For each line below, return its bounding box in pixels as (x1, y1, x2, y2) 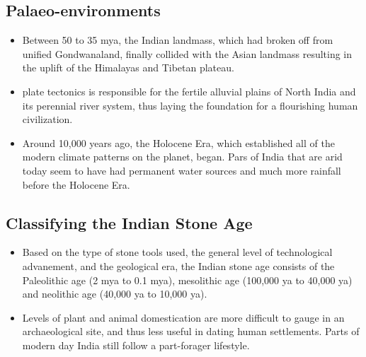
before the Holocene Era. (22, 177, 130, 192)
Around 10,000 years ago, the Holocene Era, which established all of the (22, 135, 335, 150)
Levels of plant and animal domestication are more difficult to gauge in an (22, 310, 345, 324)
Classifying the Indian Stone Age (6, 211, 253, 233)
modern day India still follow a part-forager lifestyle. (22, 337, 250, 352)
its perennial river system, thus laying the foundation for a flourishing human (22, 98, 358, 112)
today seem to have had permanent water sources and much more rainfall (22, 163, 341, 177)
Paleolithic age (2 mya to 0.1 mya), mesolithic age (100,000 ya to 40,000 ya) (22, 272, 353, 287)
